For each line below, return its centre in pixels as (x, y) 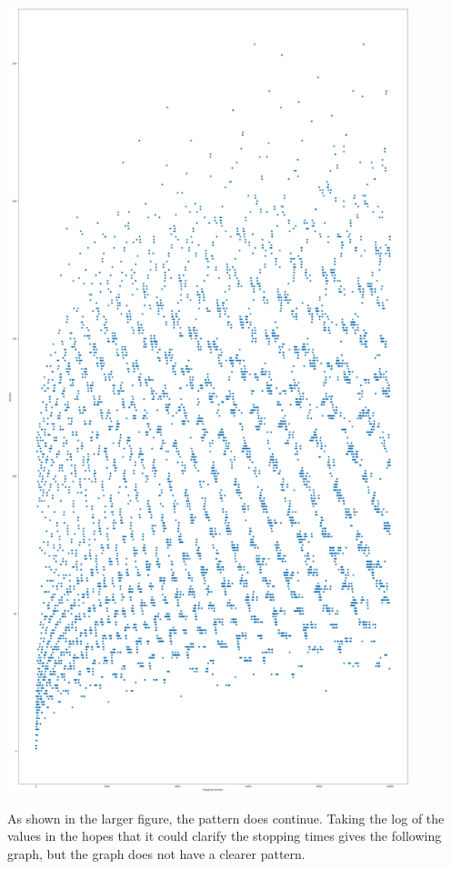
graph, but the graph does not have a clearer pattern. (156, 853)
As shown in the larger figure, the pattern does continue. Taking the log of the (226, 818)
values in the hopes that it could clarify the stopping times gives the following (225, 836)
